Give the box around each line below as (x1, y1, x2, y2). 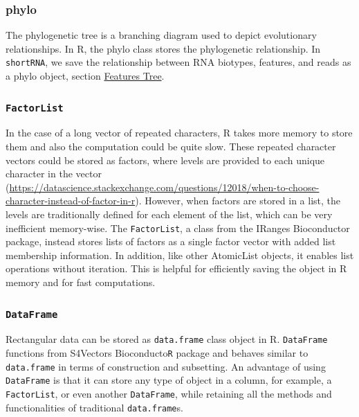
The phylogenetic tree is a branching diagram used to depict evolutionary (6, 28, 317, 42)
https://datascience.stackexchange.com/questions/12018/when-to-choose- (9, 179, 320, 194)
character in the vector (6, 166, 102, 181)
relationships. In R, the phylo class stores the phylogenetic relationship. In (6, 41, 321, 55)
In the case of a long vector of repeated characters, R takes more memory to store (6, 125, 353, 140)
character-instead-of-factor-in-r (6, 193, 136, 208)
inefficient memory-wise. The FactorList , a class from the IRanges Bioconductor (6, 220, 350, 235)
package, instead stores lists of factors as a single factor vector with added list (6, 234, 336, 249)
